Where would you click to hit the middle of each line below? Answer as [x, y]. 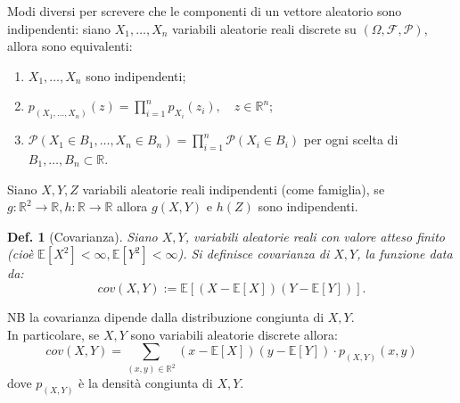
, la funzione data [405, 254]
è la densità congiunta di [146, 383]
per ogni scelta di [351, 140]
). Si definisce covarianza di [254, 254]
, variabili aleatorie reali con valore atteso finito [315, 236]
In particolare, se [53, 334]
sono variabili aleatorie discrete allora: [234, 334]
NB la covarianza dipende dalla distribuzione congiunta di [166, 317]
